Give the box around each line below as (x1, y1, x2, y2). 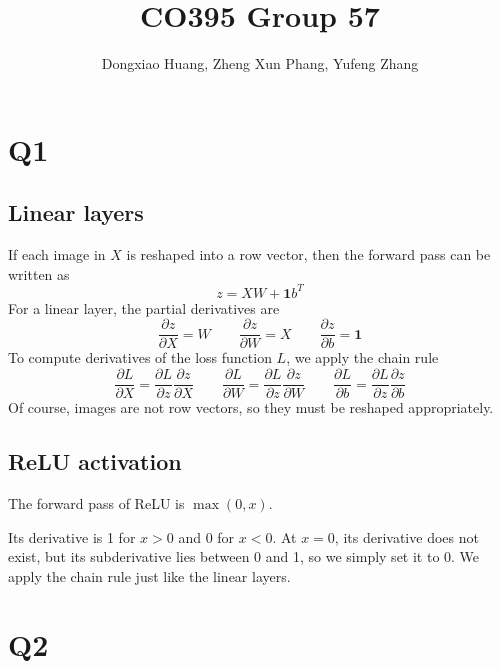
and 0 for (178, 526, 235, 547)
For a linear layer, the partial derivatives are (8, 297, 280, 318)
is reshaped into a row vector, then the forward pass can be (126, 244, 491, 265)
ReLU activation (8, 446, 182, 477)
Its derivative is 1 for (8, 526, 136, 547)
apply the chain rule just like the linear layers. (8, 565, 291, 586)
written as (8, 263, 70, 284)
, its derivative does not (334, 526, 479, 547)
